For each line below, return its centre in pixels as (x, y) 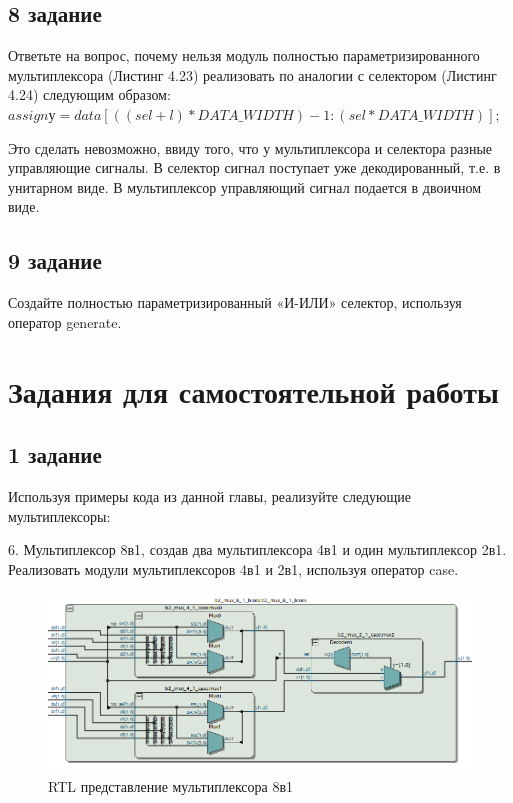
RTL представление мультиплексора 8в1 (171, 785)
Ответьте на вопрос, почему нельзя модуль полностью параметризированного (244, 55)
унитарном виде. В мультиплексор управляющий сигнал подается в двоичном (245, 186)
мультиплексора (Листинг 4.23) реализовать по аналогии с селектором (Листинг (252, 74)
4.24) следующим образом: (89, 94)
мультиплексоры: (59, 515)
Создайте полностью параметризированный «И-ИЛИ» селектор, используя (235, 302)
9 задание (55, 260)
